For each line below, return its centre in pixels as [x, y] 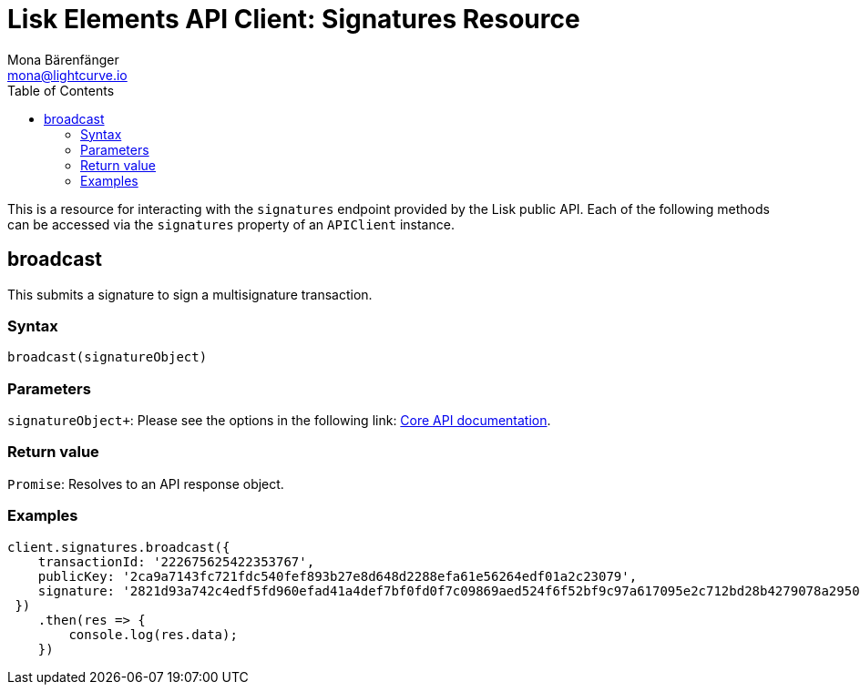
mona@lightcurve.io [67, 75]
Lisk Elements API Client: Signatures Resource [294, 19]
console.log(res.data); [153, 634]
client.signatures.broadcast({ [119, 547]
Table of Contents [61, 90]
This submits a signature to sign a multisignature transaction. [190, 294]
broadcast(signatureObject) [107, 357]
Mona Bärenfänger [63, 59]
